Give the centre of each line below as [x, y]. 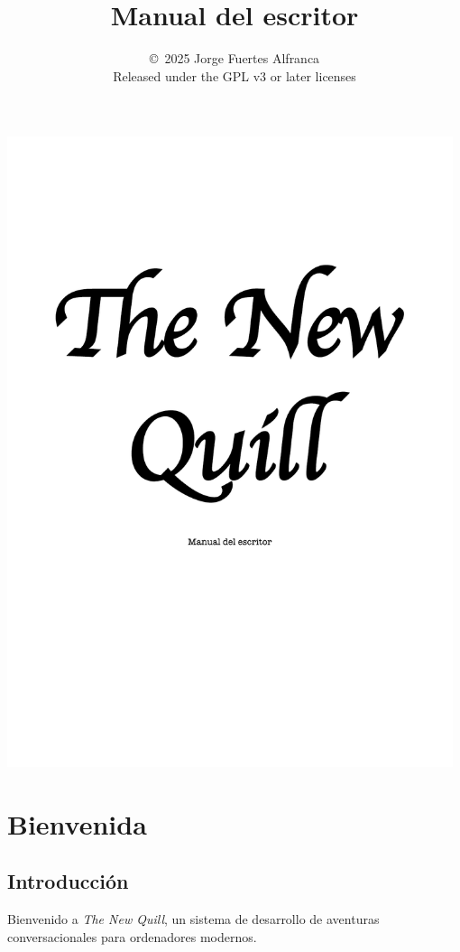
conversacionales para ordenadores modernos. [132, 936]
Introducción [68, 881]
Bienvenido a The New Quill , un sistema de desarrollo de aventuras [193, 919]
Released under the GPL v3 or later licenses [235, 75]
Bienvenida [77, 823]
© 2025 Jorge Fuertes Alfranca [235, 58]
